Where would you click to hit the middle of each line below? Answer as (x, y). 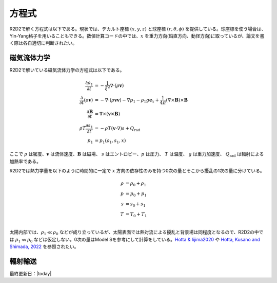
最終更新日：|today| (31, 273)
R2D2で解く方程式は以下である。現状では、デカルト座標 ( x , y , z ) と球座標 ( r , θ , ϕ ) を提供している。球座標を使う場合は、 (138, 29)
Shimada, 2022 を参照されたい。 (44, 246)
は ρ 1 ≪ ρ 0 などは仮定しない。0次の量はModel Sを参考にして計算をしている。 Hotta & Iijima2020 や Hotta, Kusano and (135, 240)
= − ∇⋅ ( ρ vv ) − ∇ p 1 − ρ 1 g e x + (127, 100)
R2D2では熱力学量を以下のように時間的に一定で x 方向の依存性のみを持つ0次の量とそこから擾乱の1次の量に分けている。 (137, 171)
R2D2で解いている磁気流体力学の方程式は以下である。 (67, 70)
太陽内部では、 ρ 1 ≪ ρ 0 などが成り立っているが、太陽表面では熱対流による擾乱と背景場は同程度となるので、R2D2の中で (136, 233)
